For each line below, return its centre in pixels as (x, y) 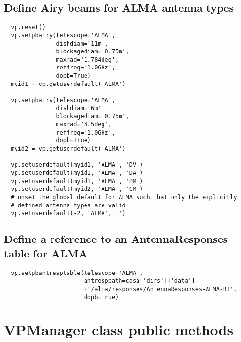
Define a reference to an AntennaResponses (116, 239)
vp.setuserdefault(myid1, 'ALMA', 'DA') (77, 173)
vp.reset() (28, 27)
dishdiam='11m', (82, 43)
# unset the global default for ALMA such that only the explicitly (124, 197)
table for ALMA (46, 253)
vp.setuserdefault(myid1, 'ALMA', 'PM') (77, 181)
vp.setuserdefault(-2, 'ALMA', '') (68, 214)
